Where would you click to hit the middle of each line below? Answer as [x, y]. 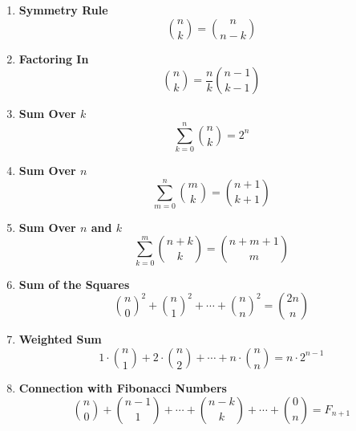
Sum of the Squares [74, 284]
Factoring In [54, 58]
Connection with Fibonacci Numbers [123, 387]
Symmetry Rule [63, 10]
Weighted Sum [60, 339]
